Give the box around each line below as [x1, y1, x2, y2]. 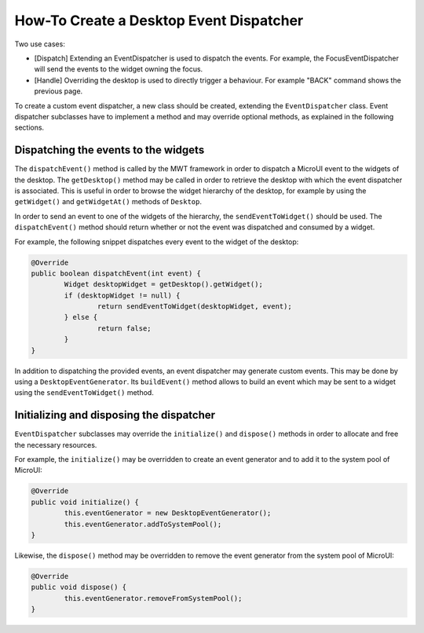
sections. [14, 123, 45, 133]
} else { [64, 313, 98, 322]
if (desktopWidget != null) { [64, 291, 181, 300]
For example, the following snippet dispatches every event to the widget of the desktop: [14, 236, 299, 247]
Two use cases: [14, 39, 66, 49]
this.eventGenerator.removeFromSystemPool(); [64, 594, 243, 602]
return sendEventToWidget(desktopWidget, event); [97, 302, 292, 311]
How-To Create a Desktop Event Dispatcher [14, 12, 304, 29]
